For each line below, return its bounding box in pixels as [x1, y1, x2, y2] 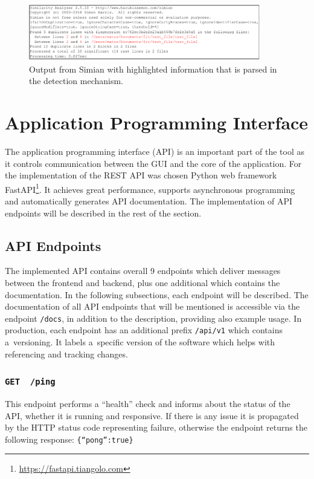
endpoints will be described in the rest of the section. [5, 206, 202, 219]
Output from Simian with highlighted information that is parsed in [29, 62, 277, 75]
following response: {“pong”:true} [5, 432, 133, 445]
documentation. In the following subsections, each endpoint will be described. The [5, 288, 309, 301]
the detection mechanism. [29, 74, 124, 87]
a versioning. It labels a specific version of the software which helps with [5, 336, 275, 348]
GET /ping [5, 377, 56, 387]
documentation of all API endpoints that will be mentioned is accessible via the [5, 300, 300, 313]
